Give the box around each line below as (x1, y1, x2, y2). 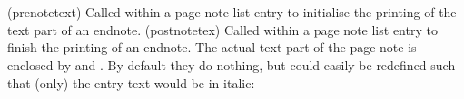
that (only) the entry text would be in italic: (7, 73, 255, 92)
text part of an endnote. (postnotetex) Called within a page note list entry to (7, 20, 438, 39)
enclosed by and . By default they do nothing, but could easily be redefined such (7, 55, 456, 74)
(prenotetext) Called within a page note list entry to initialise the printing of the (7, 3, 457, 22)
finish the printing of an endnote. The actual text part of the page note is (7, 38, 417, 57)
